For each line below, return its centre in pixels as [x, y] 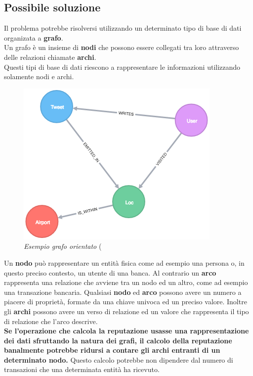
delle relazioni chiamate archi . [50, 57]
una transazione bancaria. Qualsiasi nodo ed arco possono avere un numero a [123, 292]
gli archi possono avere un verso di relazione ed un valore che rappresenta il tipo [126, 311]
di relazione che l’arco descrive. [51, 321]
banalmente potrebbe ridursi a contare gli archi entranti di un [112, 350]
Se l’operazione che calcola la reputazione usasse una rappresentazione [126, 331]
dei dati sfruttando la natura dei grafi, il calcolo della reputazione [118, 340]
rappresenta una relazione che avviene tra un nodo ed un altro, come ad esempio [126, 282]
